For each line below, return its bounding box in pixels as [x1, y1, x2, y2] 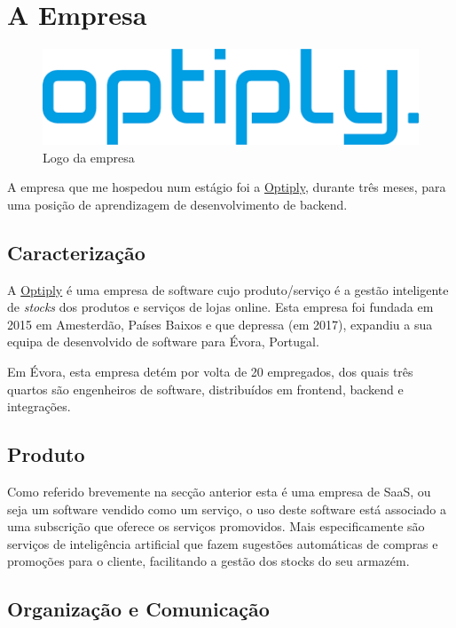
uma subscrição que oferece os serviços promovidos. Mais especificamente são [7, 517, 425, 536]
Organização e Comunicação [7, 595, 270, 623]
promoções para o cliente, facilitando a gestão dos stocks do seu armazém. [7, 552, 410, 570]
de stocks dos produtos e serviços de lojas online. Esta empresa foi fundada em [7, 298, 434, 316]
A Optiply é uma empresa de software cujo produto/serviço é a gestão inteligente [7, 280, 449, 298]
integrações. [7, 397, 71, 416]
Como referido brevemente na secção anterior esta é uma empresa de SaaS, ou [7, 481, 431, 500]
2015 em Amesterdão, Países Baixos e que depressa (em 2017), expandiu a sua [7, 314, 433, 333]
